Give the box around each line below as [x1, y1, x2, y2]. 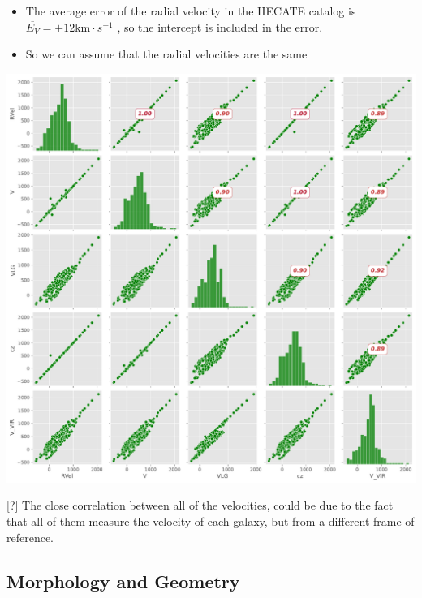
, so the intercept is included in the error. [117, 18, 323, 35]
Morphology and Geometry [6, 568, 240, 593]
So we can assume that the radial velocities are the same [25, 45, 308, 62]
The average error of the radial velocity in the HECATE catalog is [25, 2, 356, 19]
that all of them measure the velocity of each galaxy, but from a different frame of [6, 512, 415, 529]
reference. [6, 528, 54, 545]
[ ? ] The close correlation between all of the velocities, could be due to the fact [6, 497, 394, 514]
